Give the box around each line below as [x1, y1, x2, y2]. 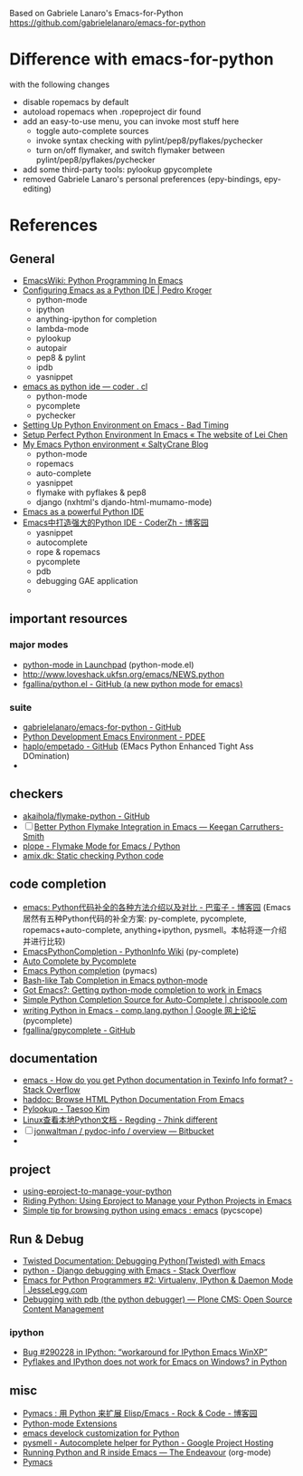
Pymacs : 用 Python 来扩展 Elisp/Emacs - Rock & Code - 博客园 [22, 1408, 258, 1419]
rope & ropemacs [35, 546, 101, 557]
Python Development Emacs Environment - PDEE [22, 731, 206, 742]
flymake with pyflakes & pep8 [35, 487, 147, 498]
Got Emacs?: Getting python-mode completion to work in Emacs [22, 984, 262, 995]
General [9, 251, 56, 267]
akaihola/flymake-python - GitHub [22, 811, 151, 821]
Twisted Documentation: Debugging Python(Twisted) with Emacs [22, 1255, 266, 1266]
